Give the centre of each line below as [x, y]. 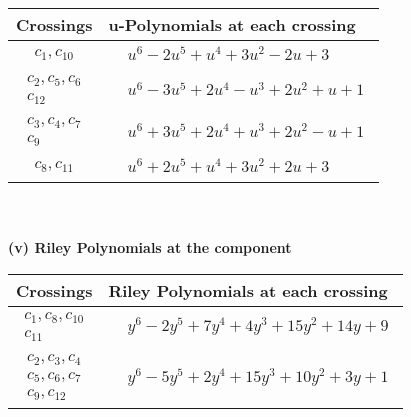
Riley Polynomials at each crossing [248, 290]
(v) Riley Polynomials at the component [150, 246]
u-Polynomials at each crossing [232, 24]
